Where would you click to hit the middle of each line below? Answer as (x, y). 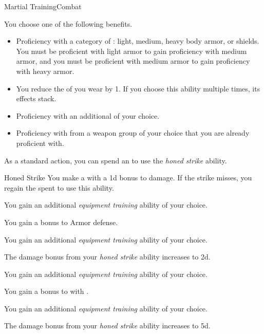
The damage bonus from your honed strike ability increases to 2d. (107, 257)
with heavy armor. (45, 71)
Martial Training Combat (43, 6)
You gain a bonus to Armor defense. (61, 222)
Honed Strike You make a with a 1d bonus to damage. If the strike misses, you (128, 178)
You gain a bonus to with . (46, 291)
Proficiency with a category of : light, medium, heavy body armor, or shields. (138, 41)
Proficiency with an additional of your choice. (88, 115)
